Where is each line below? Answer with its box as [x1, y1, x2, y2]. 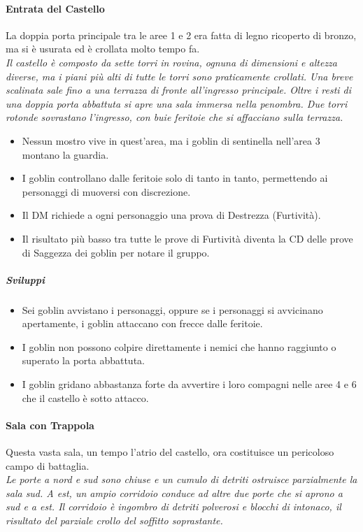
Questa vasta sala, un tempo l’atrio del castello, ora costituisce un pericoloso [6, 445, 334, 459]
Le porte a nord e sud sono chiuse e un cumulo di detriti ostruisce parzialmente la [6, 472, 357, 487]
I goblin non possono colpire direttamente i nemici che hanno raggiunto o [22, 339, 336, 354]
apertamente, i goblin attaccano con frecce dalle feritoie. [22, 316, 263, 331]
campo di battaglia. [6, 458, 90, 473]
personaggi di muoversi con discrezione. [22, 184, 191, 199]
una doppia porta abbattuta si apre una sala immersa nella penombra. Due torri [6, 96, 348, 110]
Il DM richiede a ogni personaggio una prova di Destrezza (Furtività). [22, 208, 321, 222]
